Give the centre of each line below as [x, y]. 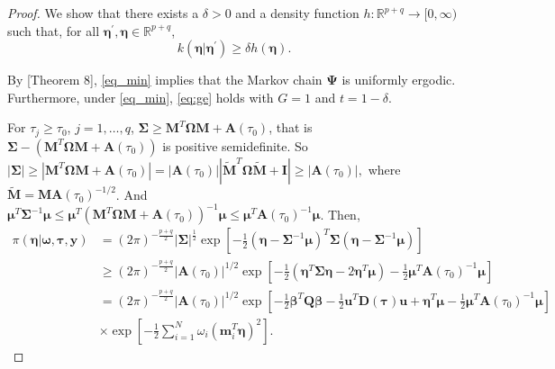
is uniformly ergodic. [399, 80]
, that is [291, 127]
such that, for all [54, 30]
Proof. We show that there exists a [103, 13]
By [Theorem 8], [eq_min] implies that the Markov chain [165, 80]
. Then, [340, 214]
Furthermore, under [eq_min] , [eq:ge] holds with [141, 97]
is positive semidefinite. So [235, 145]
